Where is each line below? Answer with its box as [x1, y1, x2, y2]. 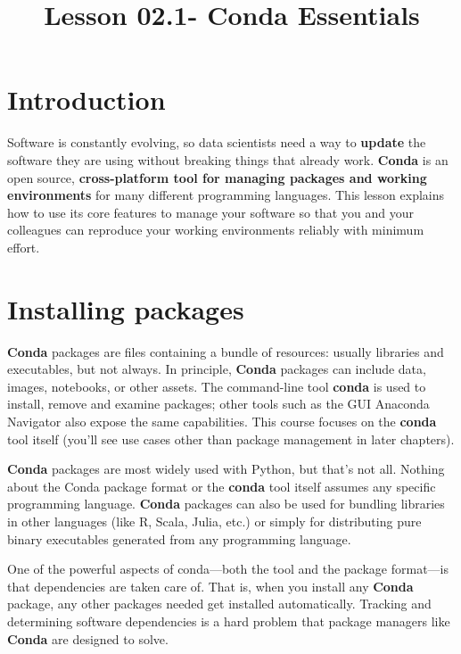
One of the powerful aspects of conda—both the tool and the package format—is [7, 559, 449, 578]
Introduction [7, 81, 166, 118]
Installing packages [7, 290, 244, 327]
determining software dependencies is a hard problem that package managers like [7, 611, 450, 630]
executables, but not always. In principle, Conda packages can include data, [7, 360, 426, 378]
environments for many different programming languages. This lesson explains [7, 186, 445, 204]
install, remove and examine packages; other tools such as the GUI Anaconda [7, 394, 430, 413]
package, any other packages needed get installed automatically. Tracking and [7, 594, 432, 613]
